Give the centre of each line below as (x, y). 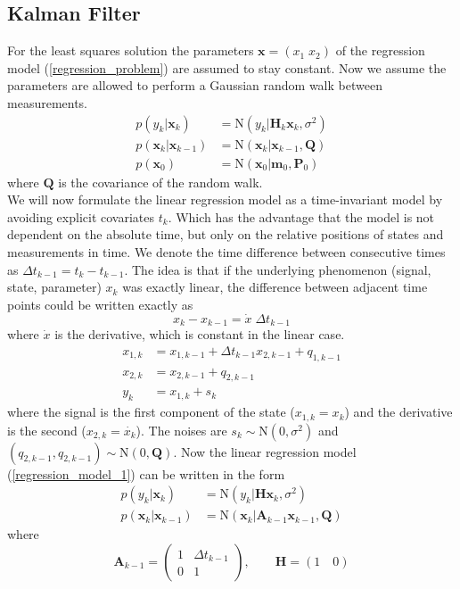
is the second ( (47, 430)
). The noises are (181, 430)
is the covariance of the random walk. (160, 182)
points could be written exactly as (100, 304)
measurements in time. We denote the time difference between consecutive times (226, 252)
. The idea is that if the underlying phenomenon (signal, (278, 269)
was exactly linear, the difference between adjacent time (275, 287)
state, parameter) (54, 287)
